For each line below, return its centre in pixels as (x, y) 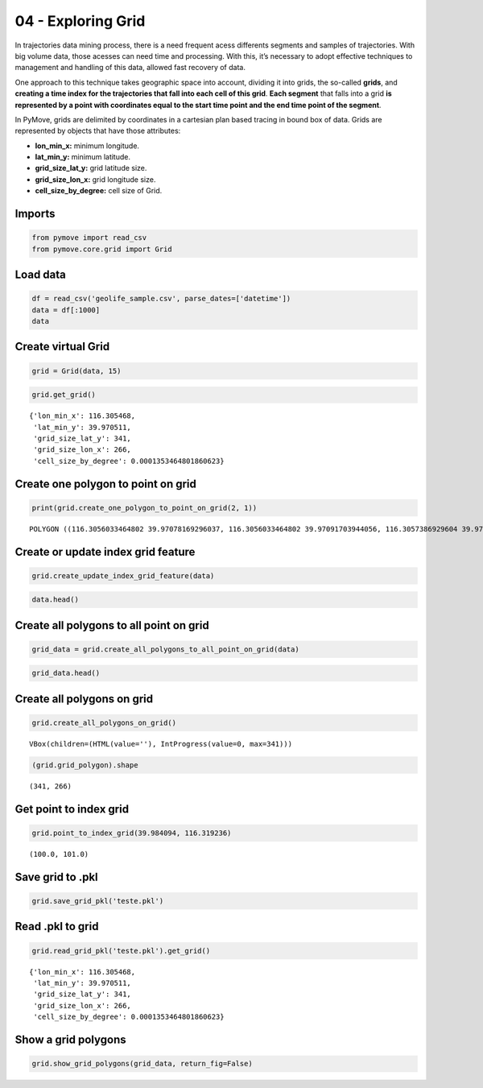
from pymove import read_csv (89, 238)
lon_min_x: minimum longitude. (87, 146)
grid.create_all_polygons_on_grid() (104, 723)
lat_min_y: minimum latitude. (83, 157)
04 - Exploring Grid (80, 21)
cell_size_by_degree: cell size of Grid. (99, 191)
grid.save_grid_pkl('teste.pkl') (98, 901)
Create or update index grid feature (105, 552)
